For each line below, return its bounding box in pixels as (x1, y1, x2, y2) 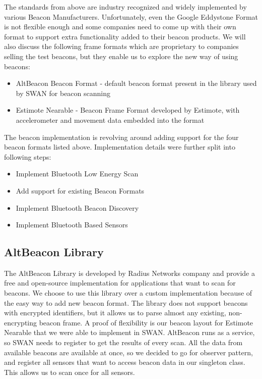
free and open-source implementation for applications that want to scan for (4, 277, 236, 288)
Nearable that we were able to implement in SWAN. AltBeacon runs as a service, (4, 327, 255, 338)
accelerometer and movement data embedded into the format (16, 114, 205, 125)
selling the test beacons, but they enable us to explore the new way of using (4, 51, 238, 61)
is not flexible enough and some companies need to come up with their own (4, 21, 236, 32)
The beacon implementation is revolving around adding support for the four (4, 131, 239, 142)
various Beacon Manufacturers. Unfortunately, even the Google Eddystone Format (4, 11, 258, 22)
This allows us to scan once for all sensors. (4, 366, 135, 377)
